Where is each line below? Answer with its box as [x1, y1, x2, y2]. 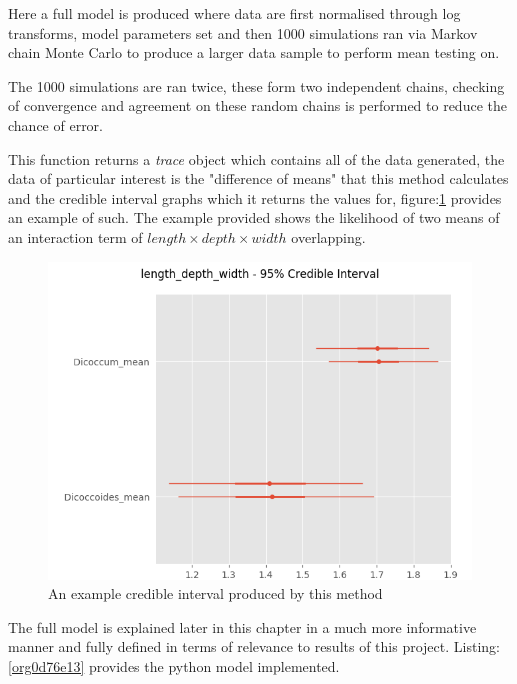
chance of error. [8, 114, 104, 135]
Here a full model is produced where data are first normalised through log [8, 3, 461, 23]
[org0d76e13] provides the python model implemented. [8, 655, 340, 676]
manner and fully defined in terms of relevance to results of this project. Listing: [8, 636, 500, 657]
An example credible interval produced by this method [48, 583, 383, 604]
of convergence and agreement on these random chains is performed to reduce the [8, 95, 507, 116]
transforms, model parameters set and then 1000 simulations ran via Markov [8, 22, 478, 43]
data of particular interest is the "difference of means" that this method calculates [8, 168, 509, 189]
